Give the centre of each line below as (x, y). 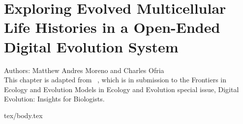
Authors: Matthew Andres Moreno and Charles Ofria (84, 70)
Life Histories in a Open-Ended (112, 27)
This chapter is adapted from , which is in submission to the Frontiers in (115, 80)
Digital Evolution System (91, 46)
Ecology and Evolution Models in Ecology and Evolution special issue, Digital (121, 89)
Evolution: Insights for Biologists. (54, 99)
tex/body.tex (23, 115)
